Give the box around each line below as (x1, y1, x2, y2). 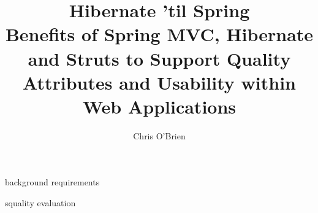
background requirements (5, 176, 100, 188)
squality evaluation (5, 196, 76, 209)
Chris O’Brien (133, 129, 186, 142)
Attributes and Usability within (23, 69, 296, 95)
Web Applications (82, 93, 237, 118)
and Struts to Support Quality (28, 45, 291, 71)
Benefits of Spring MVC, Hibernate (5, 21, 314, 47)
